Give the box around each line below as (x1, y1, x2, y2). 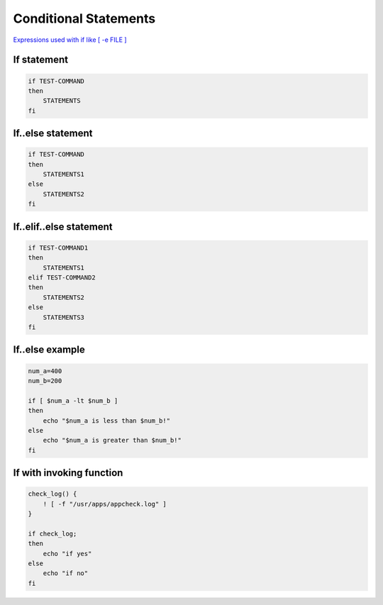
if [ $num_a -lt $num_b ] (28, 396, 118, 404)
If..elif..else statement (13, 221, 113, 233)
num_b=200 (28, 377, 62, 384)
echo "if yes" (43, 550, 92, 557)
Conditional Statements (13, 11, 156, 26)
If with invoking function (13, 467, 123, 479)
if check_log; (28, 529, 77, 538)
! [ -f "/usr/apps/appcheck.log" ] (43, 500, 167, 508)
